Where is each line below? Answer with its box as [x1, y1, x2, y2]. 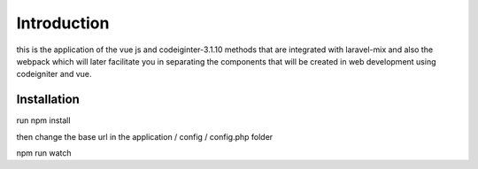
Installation [16, 92, 80, 107]
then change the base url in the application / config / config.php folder [16, 131, 274, 142]
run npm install [16, 115, 71, 126]
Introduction [16, 13, 110, 33]
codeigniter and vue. [16, 69, 92, 80]
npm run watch [16, 148, 72, 158]
